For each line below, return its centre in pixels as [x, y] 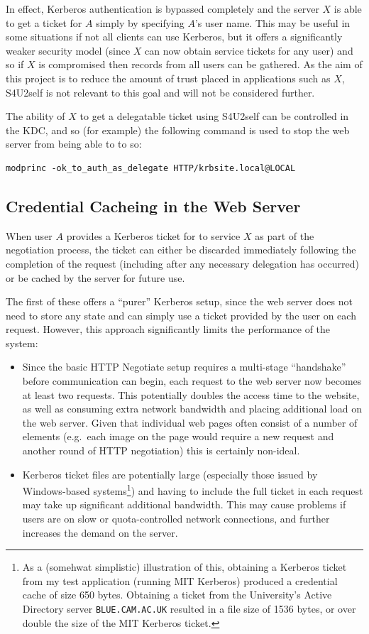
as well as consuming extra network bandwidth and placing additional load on [192, 409]
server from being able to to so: [74, 144]
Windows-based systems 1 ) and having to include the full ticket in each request [193, 490]
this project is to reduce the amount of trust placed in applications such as [168, 78]
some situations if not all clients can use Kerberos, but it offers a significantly [174, 37]
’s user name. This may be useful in [272, 22]
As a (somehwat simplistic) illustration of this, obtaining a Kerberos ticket [184, 567]
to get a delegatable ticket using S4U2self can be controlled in [214, 116]
